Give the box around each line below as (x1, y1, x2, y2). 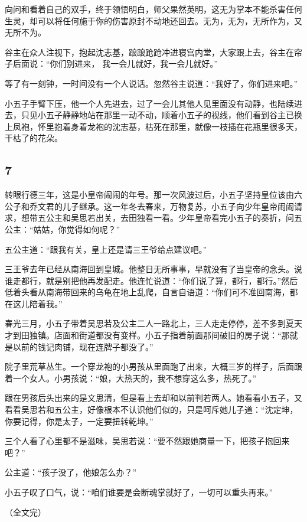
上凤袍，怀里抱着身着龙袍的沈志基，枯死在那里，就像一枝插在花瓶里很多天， (5, 120, 302, 132)
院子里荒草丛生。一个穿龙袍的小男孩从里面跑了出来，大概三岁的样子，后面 (5, 360, 294, 373)
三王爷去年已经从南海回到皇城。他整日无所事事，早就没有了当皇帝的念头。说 (5, 263, 302, 275)
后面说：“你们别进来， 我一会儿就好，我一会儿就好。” (12, 57, 218, 70)
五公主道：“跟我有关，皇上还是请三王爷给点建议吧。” (5, 243, 207, 255)
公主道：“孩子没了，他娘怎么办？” (5, 466, 137, 478)
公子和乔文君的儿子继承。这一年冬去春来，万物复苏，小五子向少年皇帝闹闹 (5, 200, 294, 212)
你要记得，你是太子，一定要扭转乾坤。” (5, 415, 153, 427)
